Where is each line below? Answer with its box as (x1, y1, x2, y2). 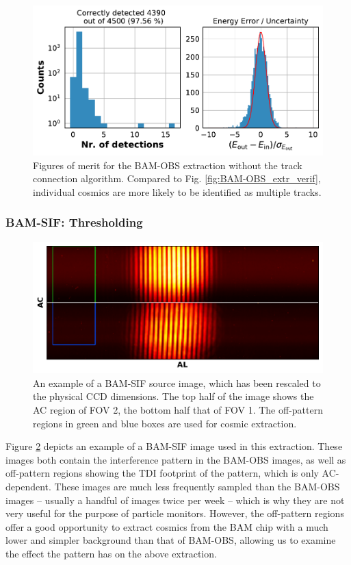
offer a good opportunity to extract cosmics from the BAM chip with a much (5, 519, 328, 533)
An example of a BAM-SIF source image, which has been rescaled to (33, 375, 321, 390)
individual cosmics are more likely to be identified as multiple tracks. (33, 184, 322, 199)
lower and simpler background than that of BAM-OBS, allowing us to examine (5, 533, 336, 547)
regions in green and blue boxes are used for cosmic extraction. (33, 416, 297, 430)
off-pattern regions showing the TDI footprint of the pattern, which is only (5, 466, 319, 480)
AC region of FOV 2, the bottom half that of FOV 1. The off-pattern (33, 402, 323, 416)
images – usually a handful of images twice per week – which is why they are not (5, 492, 345, 507)
